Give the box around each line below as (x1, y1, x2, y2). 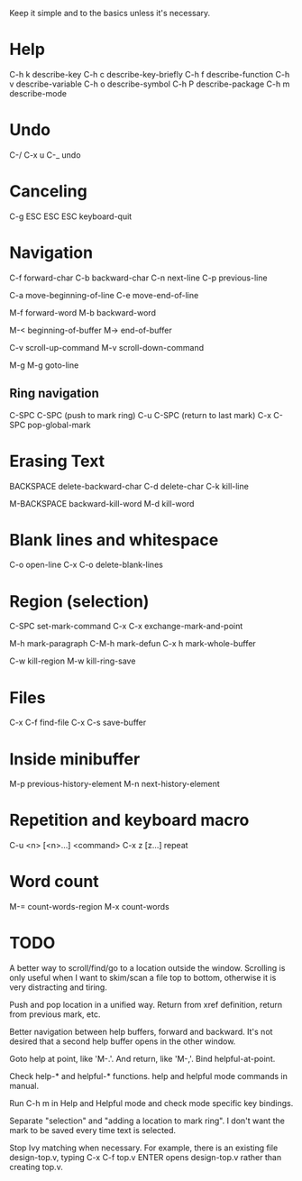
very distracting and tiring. (9, 982, 108, 993)
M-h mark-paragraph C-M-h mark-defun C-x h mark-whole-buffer (9, 638, 257, 649)
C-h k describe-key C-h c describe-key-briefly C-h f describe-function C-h (9, 69, 290, 79)
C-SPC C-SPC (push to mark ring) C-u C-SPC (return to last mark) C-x (9, 409, 272, 420)
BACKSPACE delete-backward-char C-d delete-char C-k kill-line (9, 481, 250, 491)
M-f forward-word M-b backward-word (9, 307, 156, 318)
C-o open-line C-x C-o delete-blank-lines (9, 559, 164, 571)
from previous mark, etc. (9, 1009, 101, 1020)
